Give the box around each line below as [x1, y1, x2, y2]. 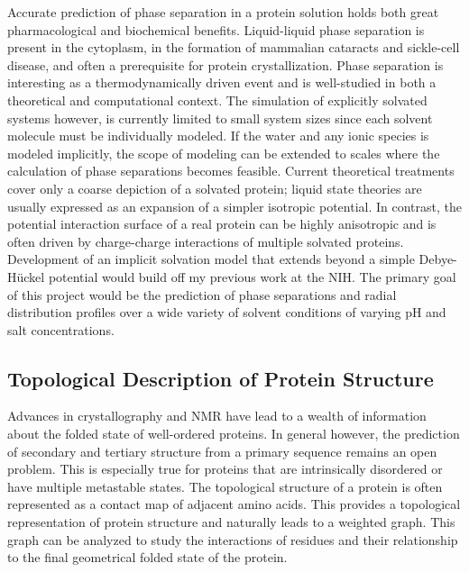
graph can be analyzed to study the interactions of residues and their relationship [7, 530, 458, 549]
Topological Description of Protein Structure [7, 364, 434, 392]
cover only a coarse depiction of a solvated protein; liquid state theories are [7, 178, 422, 197]
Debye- [418, 250, 457, 268]
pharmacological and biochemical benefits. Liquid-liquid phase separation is [7, 20, 425, 39]
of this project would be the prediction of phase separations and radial [7, 285, 397, 304]
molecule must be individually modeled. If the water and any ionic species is [7, 126, 429, 145]
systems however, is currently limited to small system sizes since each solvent [7, 108, 433, 127]
